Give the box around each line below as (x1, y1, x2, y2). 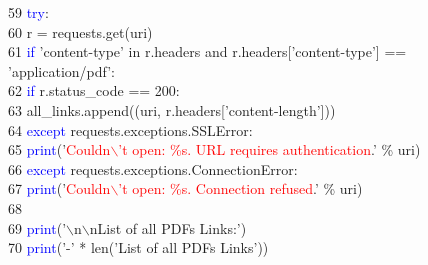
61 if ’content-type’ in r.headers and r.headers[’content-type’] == (8, 41, 407, 62)
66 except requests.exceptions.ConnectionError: (8, 158, 298, 179)
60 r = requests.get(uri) (8, 21, 153, 42)
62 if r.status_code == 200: (8, 80, 180, 101)
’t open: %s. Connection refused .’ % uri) (118, 178, 363, 199)
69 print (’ (8, 217, 67, 238)
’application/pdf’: (8, 60, 116, 81)
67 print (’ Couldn (8, 178, 111, 199)
